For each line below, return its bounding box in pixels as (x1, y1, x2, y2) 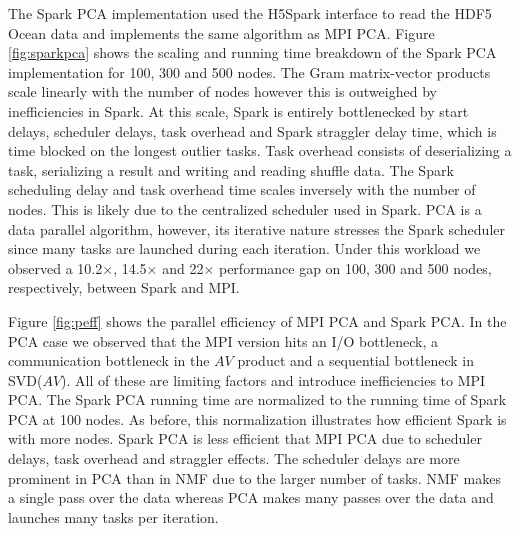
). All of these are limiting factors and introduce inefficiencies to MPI (61, 369, 486, 390)
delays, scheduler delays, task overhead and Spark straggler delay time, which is (8, 120, 497, 141)
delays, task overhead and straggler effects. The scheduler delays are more (8, 448, 460, 469)
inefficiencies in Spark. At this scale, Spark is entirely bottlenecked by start (8, 100, 469, 121)
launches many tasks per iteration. (8, 506, 219, 527)
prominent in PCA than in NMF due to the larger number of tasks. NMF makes (8, 467, 501, 488)
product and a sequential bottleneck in (237, 350, 475, 371)
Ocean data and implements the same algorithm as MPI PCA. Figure (8, 22, 435, 43)
